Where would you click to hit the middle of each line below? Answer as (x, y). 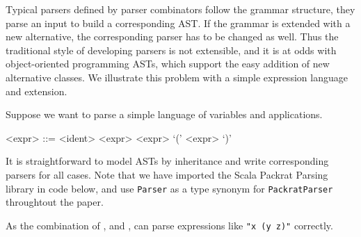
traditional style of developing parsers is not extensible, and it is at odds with (171, 50)
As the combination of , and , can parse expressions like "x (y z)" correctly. (169, 225)
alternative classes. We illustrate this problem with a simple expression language (177, 77)
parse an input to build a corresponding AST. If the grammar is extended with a (178, 23)
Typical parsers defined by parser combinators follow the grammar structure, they (180, 9)
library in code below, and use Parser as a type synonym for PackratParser (169, 188)
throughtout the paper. (55, 202)
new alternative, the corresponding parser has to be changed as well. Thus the (172, 36)
